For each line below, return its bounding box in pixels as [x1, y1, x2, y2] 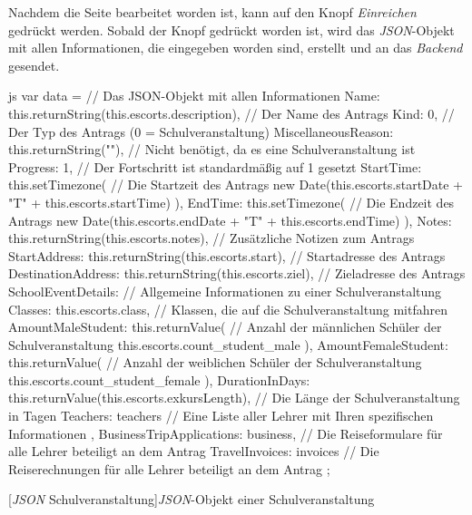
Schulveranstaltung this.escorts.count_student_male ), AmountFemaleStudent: [8, 335, 448, 354]
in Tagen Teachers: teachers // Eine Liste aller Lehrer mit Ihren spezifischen [8, 406, 434, 425]
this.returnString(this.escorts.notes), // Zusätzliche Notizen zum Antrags [8, 228, 415, 248]
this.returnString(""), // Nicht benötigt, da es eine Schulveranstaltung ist [8, 140, 416, 159]
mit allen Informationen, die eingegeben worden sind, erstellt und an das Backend [8, 38, 463, 57]
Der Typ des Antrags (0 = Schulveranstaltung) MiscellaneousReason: [8, 121, 394, 141]
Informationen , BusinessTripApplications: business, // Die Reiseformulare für [8, 423, 443, 442]
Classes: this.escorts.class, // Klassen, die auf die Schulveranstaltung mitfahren [8, 299, 447, 318]
